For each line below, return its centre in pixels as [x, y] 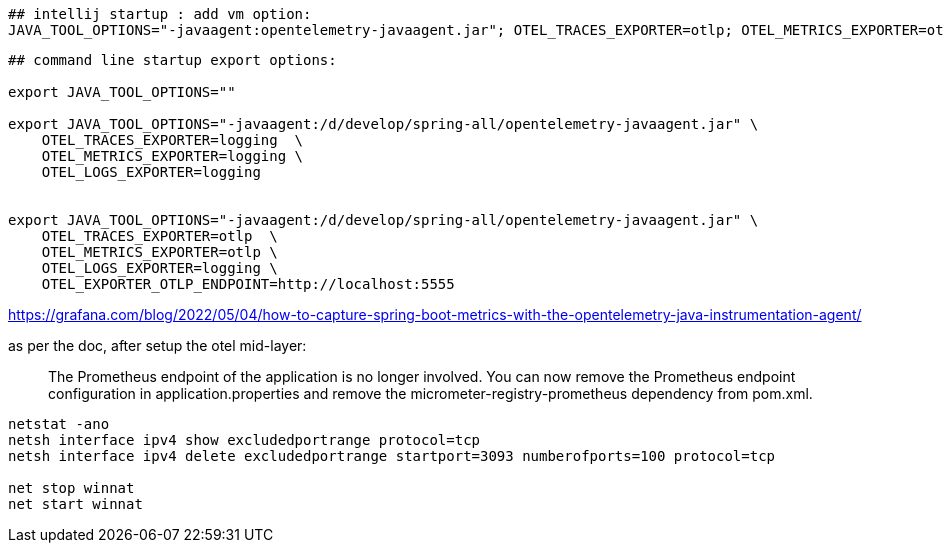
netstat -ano [59, 424]
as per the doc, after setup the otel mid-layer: [157, 345]
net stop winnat [71, 488]
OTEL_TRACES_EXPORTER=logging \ [172, 140]
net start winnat [75, 504]
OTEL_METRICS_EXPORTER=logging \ [172, 156]
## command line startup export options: [172, 60]
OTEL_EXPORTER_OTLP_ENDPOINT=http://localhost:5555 [248, 284]
